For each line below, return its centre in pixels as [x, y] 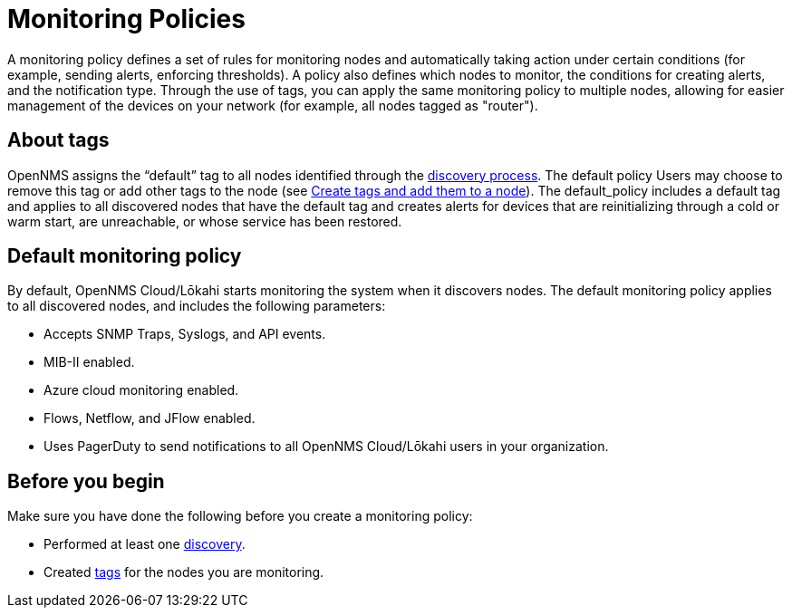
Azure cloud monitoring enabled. [141, 390]
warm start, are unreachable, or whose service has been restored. [205, 221]
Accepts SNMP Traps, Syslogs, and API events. [185, 334]
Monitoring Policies [126, 19]
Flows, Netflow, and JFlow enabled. [150, 418]
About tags [58, 140]
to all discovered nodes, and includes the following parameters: [197, 306]
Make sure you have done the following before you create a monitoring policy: [240, 516]
